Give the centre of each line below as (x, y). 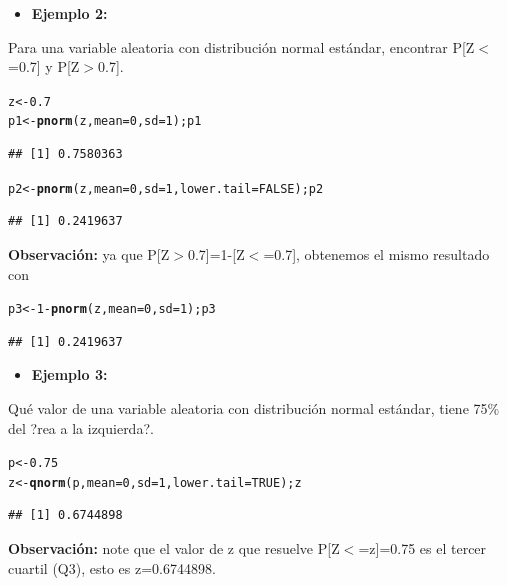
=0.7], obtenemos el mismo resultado (376, 253)
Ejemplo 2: (69, 13)
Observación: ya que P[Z (89, 253)
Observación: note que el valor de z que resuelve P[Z (174, 548)
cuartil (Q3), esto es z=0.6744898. (112, 567)
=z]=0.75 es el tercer (422, 548)
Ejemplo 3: (69, 374)
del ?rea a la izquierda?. (81, 427)
